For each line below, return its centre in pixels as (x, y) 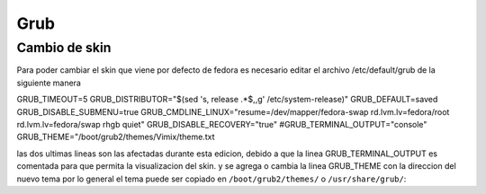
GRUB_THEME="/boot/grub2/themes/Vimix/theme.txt (116, 137)
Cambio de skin (64, 48)
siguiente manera (49, 83)
